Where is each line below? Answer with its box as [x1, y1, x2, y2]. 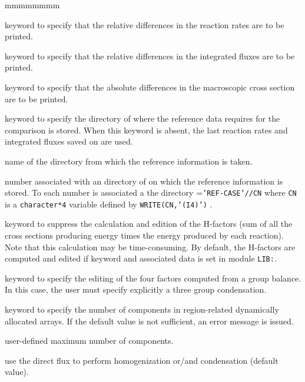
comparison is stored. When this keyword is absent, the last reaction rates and [5, 123, 288, 136]
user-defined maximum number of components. [5, 334, 174, 347]
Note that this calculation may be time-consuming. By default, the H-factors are [5, 240, 296, 253]
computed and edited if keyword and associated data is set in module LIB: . [5, 252, 277, 264]
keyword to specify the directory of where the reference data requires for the [5, 112, 280, 125]
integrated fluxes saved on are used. [5, 135, 133, 148]
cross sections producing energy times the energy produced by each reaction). [5, 229, 284, 242]
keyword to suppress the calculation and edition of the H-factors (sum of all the [5, 217, 293, 230]
